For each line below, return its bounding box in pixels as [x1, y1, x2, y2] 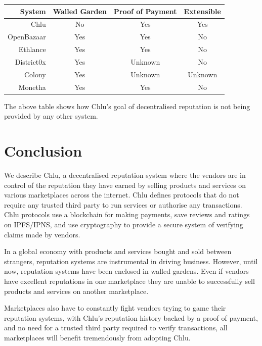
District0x [15, 56, 46, 67]
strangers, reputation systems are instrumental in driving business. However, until [4, 256, 258, 266]
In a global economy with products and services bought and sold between [4, 246, 232, 257]
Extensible [184, 6, 221, 16]
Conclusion [4, 140, 82, 161]
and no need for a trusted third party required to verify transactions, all [4, 322, 228, 333]
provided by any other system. [4, 111, 98, 121]
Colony [24, 69, 46, 79]
